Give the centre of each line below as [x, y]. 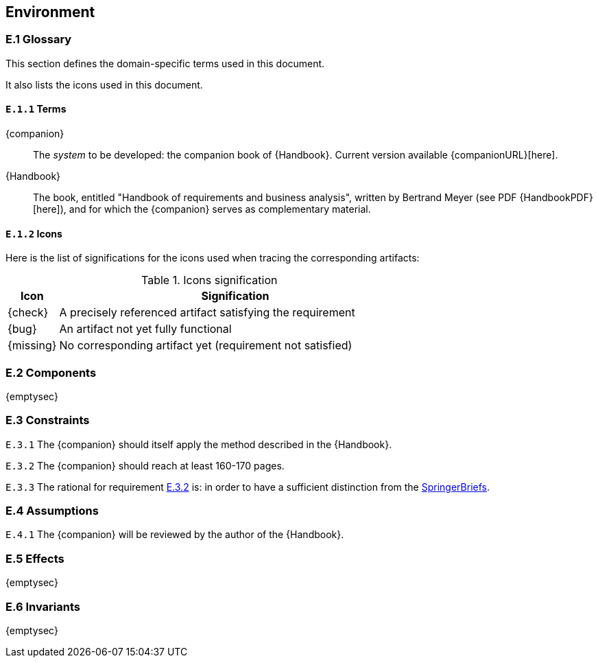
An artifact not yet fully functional [145, 329]
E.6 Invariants [43, 606]
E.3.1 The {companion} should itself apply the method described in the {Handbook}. [199, 444]
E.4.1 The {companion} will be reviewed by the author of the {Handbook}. [175, 535]
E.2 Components [51, 372]
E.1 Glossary [39, 39]
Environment [50, 12]
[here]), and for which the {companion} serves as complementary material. [202, 209]
